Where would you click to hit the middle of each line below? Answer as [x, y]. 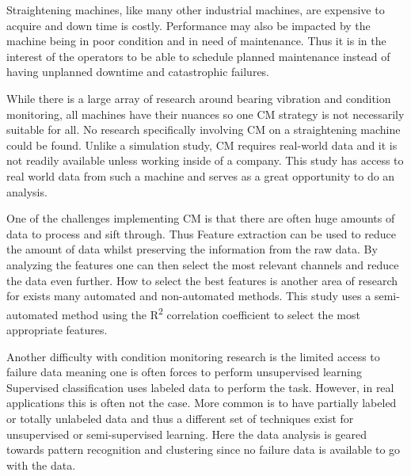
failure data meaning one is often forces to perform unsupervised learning [184, 372]
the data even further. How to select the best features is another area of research [202, 280]
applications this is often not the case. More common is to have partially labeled [202, 403]
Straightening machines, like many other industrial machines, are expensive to [196, 10]
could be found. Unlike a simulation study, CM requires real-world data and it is [202, 145]
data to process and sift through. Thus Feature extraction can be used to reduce [201, 233]
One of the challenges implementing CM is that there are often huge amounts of [201, 218]
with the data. [41, 465]
